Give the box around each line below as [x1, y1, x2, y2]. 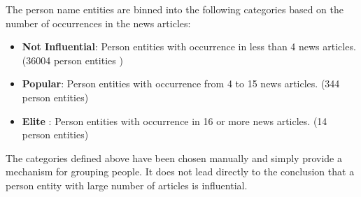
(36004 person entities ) [22, 52, 123, 67]
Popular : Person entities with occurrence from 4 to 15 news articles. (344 [22, 76, 340, 91]
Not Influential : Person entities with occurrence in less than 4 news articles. [22, 39, 356, 54]
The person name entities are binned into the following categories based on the [6, 2, 344, 16]
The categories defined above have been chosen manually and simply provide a [6, 150, 342, 165]
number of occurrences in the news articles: [6, 15, 191, 30]
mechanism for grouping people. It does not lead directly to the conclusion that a [6, 164, 355, 179]
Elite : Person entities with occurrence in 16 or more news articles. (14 [22, 113, 327, 128]
